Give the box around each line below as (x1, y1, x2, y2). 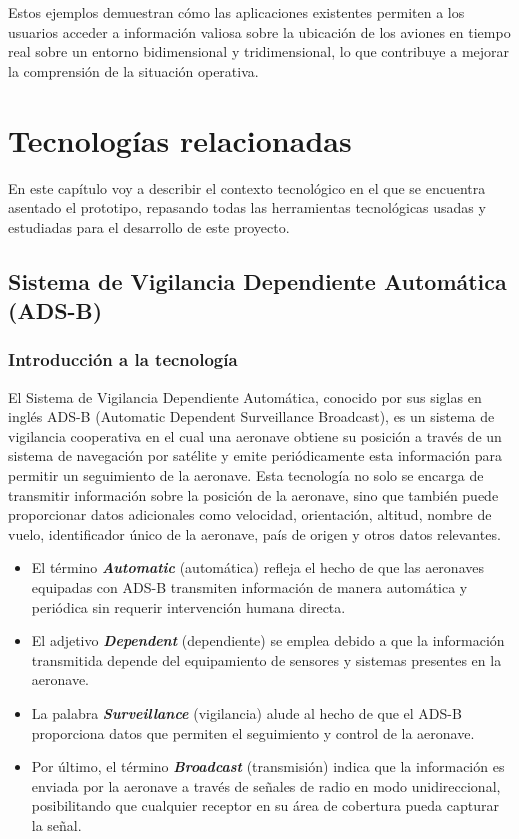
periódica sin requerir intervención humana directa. (31, 596, 346, 617)
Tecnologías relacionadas (8, 119, 352, 160)
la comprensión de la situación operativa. (8, 60, 259, 81)
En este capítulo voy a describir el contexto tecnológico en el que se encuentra (8, 177, 486, 198)
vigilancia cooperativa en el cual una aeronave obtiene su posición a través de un (8, 425, 502, 446)
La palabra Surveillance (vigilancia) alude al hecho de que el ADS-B (31, 702, 462, 723)
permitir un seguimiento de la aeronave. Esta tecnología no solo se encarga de (8, 465, 484, 486)
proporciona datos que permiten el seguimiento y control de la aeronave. (31, 722, 475, 743)
